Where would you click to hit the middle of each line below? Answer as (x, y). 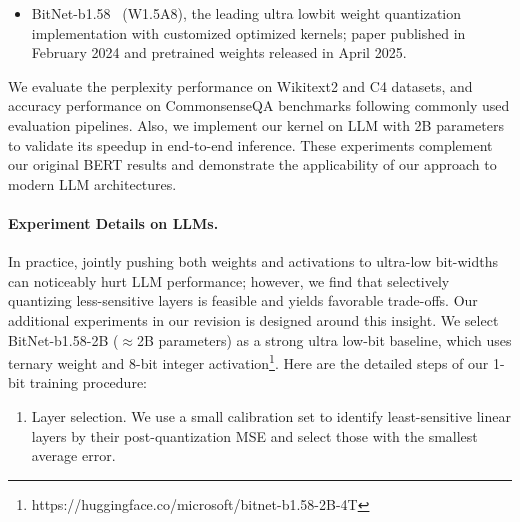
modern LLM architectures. (92, 183)
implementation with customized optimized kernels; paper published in (248, 32)
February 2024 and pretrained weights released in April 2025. (219, 52)
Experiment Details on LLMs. (113, 222)
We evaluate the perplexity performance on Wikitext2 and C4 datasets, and (240, 85)
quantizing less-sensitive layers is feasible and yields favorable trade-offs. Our (243, 300)
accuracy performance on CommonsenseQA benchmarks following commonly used (259, 105)
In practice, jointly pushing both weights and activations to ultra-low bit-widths (253, 261)
